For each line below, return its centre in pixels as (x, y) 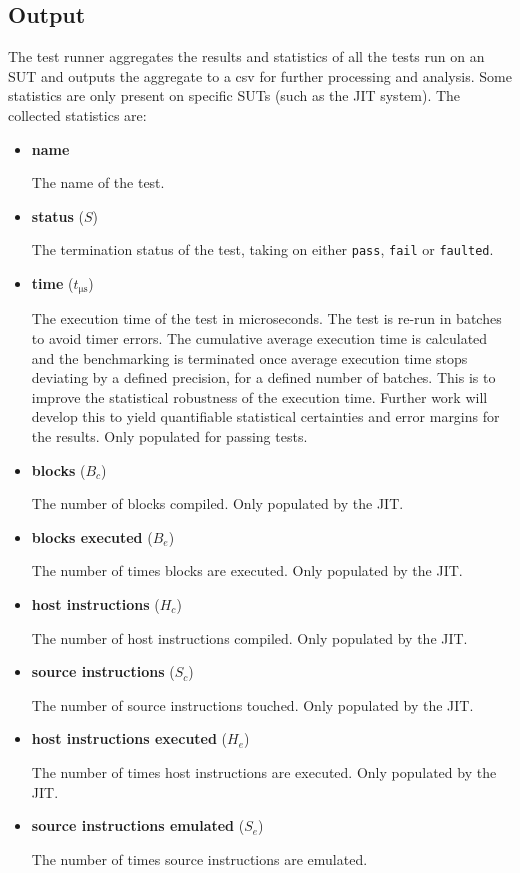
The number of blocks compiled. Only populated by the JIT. (217, 503)
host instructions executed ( (129, 738)
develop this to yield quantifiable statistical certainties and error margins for (265, 416)
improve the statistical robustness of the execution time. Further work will (259, 396)
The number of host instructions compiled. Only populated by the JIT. (249, 637)
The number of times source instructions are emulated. (199, 858)
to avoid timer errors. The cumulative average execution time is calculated (259, 338)
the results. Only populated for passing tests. (169, 436)
